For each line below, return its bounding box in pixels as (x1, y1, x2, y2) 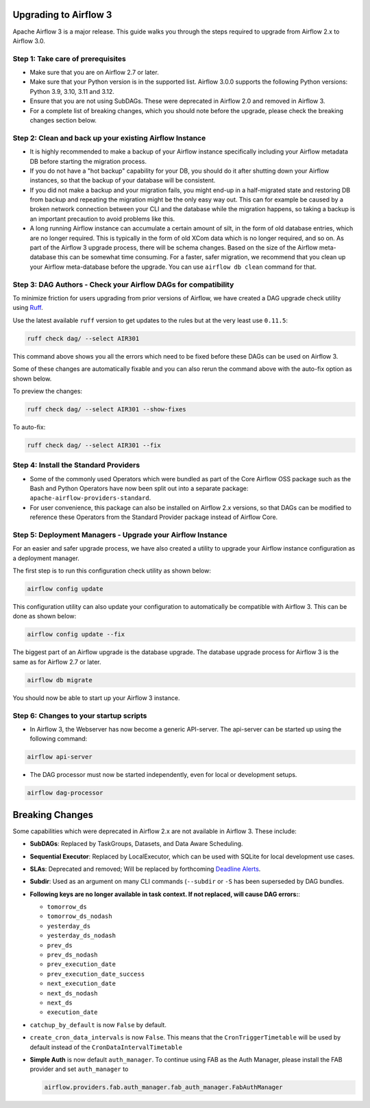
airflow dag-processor (27, 789, 103, 797)
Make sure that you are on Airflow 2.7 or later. (29, 69, 159, 77)
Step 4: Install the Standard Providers (12, 460, 140, 470)
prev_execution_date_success (47, 970, 145, 978)
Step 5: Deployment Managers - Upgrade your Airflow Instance (12, 530, 227, 540)
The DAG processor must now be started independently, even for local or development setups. (29, 771, 297, 779)
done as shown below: (12, 612, 77, 621)
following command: (29, 734, 88, 743)
